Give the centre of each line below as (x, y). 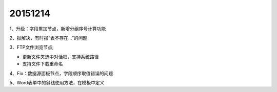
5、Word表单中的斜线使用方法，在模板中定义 (57, 82)
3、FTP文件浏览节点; (32, 47)
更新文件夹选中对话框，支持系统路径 (61, 57)
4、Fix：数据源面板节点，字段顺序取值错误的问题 (61, 73)
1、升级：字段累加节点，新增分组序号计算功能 (58, 29)
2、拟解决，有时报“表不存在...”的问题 (48, 38)
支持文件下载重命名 (43, 64)
